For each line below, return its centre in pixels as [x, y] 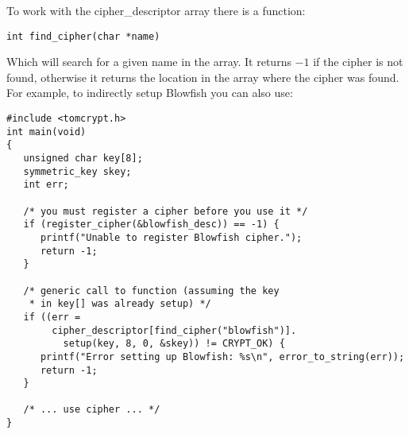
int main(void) [46, 132]
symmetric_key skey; [77, 171]
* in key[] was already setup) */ [120, 304]
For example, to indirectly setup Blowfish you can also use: [150, 93]
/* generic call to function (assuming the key [151, 291]
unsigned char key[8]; [83, 158]
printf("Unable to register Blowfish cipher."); [171, 237]
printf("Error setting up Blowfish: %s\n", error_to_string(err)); [222, 356]
